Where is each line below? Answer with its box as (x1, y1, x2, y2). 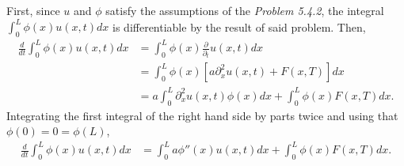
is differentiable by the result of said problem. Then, (112, 18, 366, 35)
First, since (6, 2, 60, 18)
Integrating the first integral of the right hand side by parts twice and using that (6, 107, 398, 123)
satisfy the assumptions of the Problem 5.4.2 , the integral (105, 2, 384, 18)
